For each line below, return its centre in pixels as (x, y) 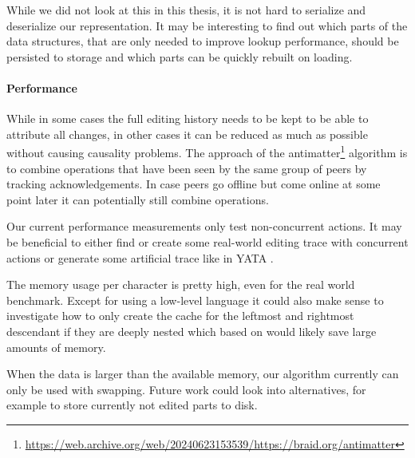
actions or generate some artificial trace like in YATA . (140, 257)
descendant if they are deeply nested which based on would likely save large (192, 331)
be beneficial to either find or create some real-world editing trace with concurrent (207, 241)
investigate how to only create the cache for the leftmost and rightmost (180, 316)
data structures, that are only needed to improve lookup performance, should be (203, 41)
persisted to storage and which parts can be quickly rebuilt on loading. (180, 56)
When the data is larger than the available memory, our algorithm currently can (203, 374)
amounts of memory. (56, 347)
